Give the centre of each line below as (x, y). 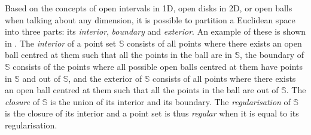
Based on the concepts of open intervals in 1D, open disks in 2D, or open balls (149, 8)
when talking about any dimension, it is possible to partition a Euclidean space (150, 19)
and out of (41, 78)
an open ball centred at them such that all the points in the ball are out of (142, 90)
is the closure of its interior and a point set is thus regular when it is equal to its (152, 113)
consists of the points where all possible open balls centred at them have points (158, 66)
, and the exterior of (105, 78)
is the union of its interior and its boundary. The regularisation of (170, 101)
